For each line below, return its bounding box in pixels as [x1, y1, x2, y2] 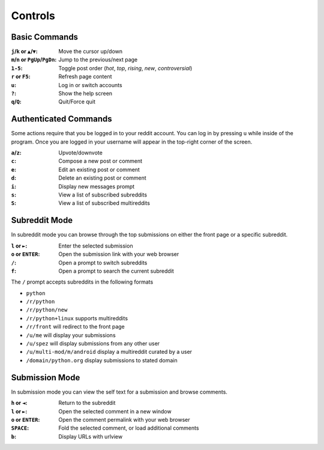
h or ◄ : [11, 400, 28, 407]
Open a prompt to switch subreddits [58, 259, 148, 266]
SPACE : [11, 424, 29, 432]
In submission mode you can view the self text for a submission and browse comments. [11, 388, 228, 395]
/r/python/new [26, 306, 68, 314]
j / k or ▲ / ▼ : [11, 48, 38, 55]
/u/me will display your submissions [26, 331, 116, 339]
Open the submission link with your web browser [58, 251, 179, 258]
